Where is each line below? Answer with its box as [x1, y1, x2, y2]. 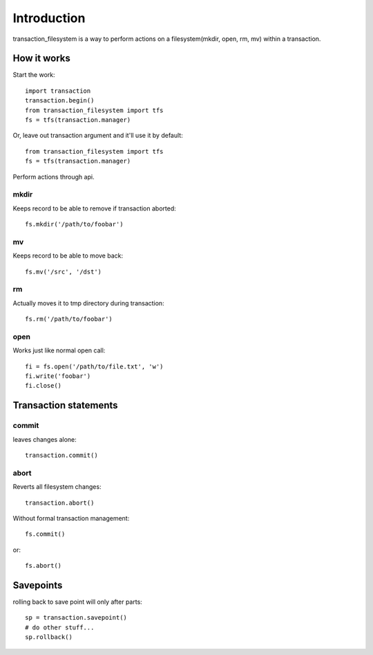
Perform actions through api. [12, 172, 95, 181]
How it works [12, 53, 70, 64]
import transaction [25, 87, 91, 95]
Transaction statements [12, 400, 118, 411]
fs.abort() [25, 562, 62, 570]
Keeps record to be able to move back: [12, 251, 124, 260]
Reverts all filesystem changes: [12, 483, 102, 491]
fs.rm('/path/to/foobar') [25, 315, 113, 323]
